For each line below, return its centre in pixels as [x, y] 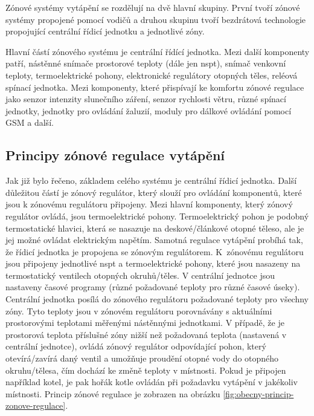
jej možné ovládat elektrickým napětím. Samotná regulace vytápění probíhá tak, [154, 240]
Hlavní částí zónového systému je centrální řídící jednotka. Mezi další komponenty [158, 51]
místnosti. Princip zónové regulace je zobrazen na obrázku [113, 393]
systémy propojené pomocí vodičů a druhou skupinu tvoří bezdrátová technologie [156, 19]
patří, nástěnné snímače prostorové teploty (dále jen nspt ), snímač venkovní [146, 63]
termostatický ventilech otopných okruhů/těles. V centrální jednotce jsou [140, 275]
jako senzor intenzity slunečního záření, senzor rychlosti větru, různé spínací [146, 99]
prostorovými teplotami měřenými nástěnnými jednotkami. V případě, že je [145, 323]
